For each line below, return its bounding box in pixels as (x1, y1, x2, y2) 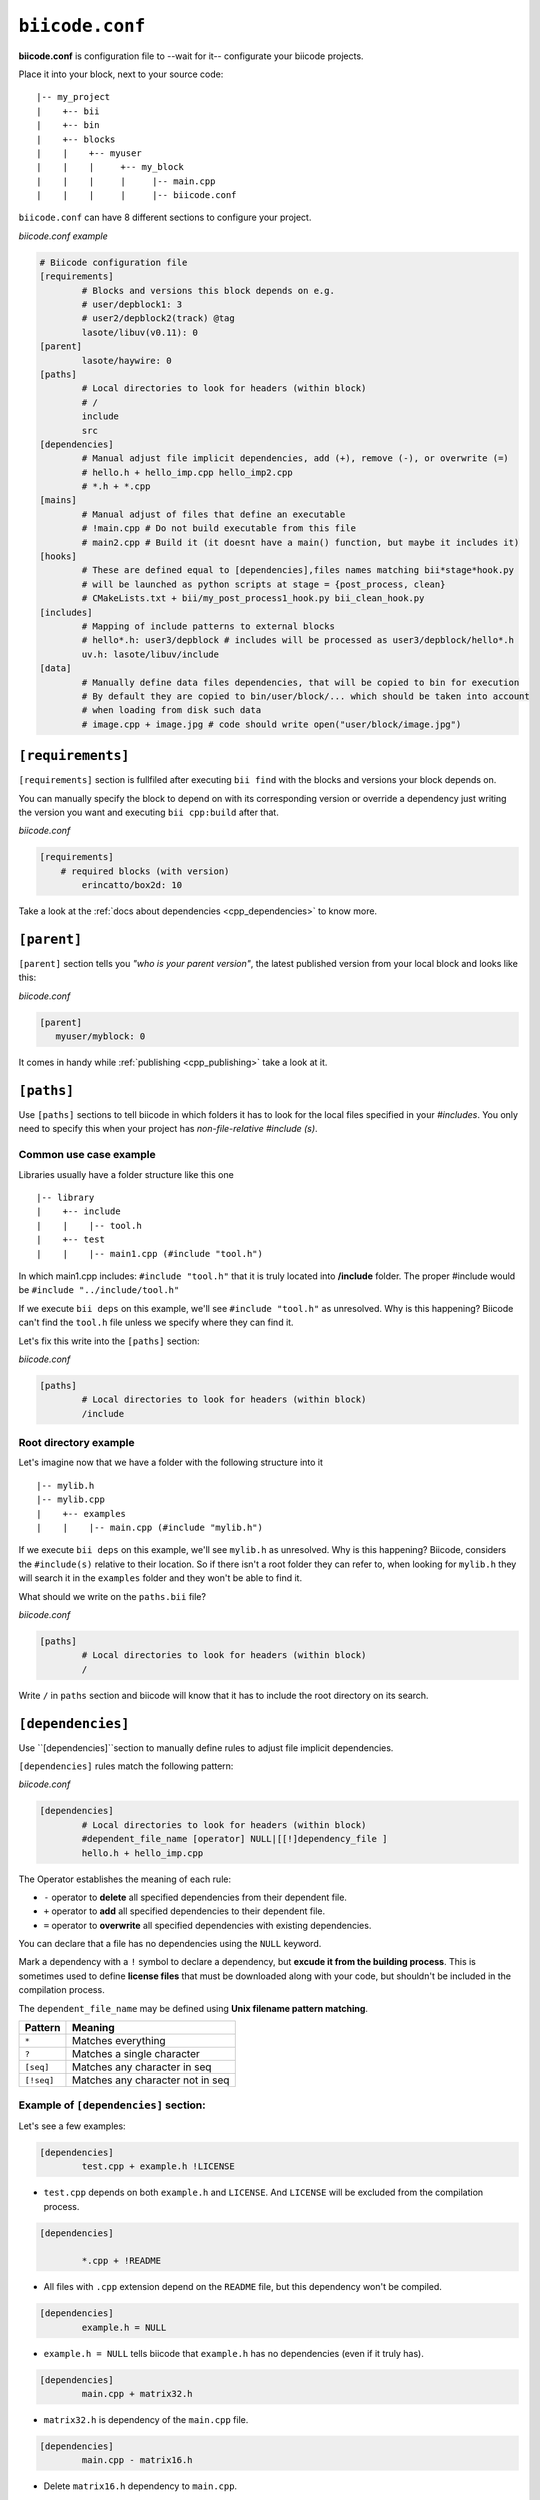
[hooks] (39, 551, 77, 562)
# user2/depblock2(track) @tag (81, 313, 235, 324)
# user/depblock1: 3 (81, 299, 183, 310)
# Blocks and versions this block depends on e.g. (81, 285, 335, 296)
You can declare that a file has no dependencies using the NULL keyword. (18, 1938, 322, 1950)
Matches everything (71, 2034, 166, 2048)
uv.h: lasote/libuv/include (81, 648, 220, 660)
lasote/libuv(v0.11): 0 (81, 326, 199, 338)
